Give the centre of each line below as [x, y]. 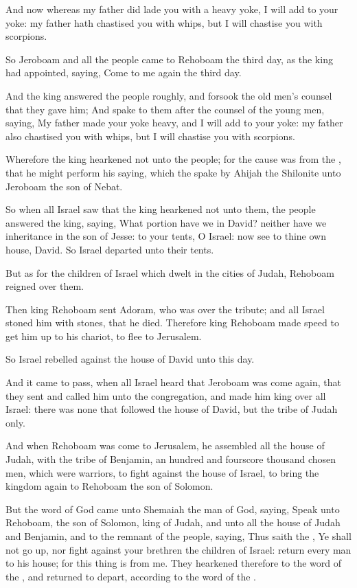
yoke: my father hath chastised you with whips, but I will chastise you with [164, 22]
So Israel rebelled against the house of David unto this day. [130, 359]
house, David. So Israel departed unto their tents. [110, 249]
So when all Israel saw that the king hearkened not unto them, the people [161, 209]
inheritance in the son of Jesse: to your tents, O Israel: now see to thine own [166, 236]
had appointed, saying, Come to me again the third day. [124, 72]
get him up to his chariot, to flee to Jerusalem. [104, 336]
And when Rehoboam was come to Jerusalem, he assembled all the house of [165, 445]
